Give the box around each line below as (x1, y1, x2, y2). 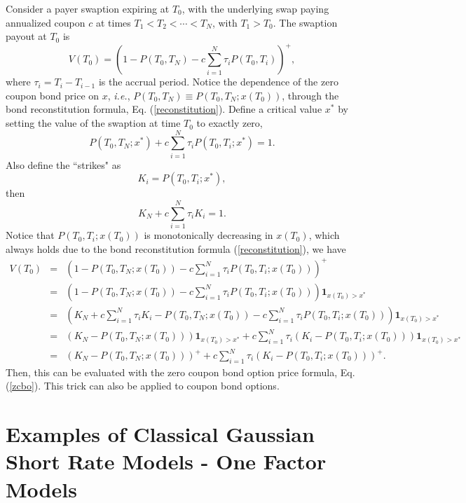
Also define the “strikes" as (6, 157, 121, 172)
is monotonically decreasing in (144, 228, 273, 242)
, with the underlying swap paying (181, 1, 329, 15)
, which (308, 228, 340, 242)
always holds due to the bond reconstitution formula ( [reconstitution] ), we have (6, 241, 346, 256)
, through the (282, 88, 339, 102)
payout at (6, 29, 47, 43)
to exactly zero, (196, 116, 263, 130)
